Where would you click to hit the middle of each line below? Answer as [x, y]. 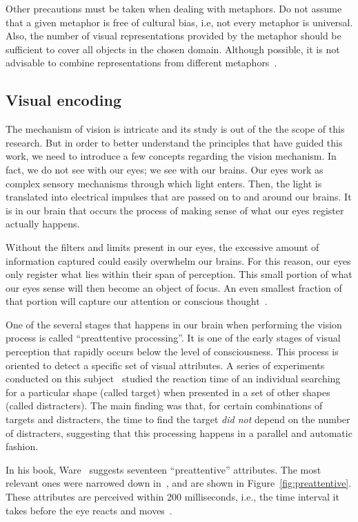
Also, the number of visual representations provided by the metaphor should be [173, 36]
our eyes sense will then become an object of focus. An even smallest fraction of [174, 287]
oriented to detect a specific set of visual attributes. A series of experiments [165, 365]
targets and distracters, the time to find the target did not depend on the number [178, 419]
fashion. [22, 446]
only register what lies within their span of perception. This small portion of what [179, 274]
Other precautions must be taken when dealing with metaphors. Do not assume [174, 8]
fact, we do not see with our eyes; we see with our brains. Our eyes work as [165, 169]
